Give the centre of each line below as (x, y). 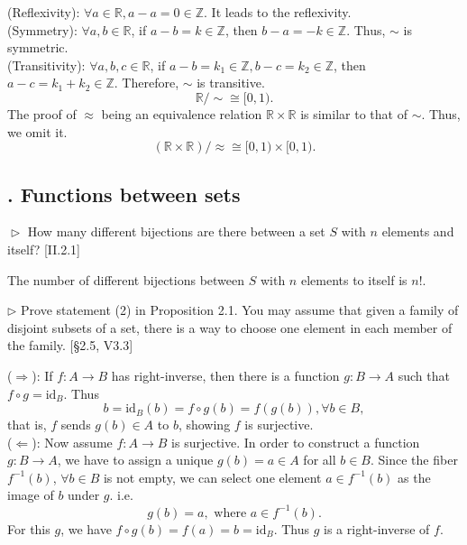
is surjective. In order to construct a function (296, 442)
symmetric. (38, 47)
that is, (27, 425)
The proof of (42, 113)
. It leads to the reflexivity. (278, 12)
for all (320, 460)
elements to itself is (354, 279)
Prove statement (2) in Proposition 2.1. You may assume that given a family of (240, 310)
